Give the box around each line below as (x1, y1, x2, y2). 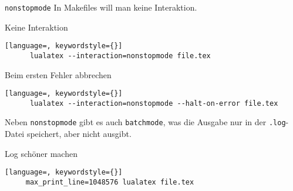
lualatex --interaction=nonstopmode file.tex (29, 51, 211, 60)
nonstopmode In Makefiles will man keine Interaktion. (5, 1, 197, 13)
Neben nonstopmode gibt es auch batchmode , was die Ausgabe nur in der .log (5, 116, 286, 128)
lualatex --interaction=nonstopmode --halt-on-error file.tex (29, 99, 278, 108)
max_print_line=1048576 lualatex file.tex (25, 177, 194, 186)
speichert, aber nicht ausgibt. (26, 128, 132, 140)
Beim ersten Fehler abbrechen (5, 68, 112, 81)
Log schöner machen (5, 147, 78, 159)
